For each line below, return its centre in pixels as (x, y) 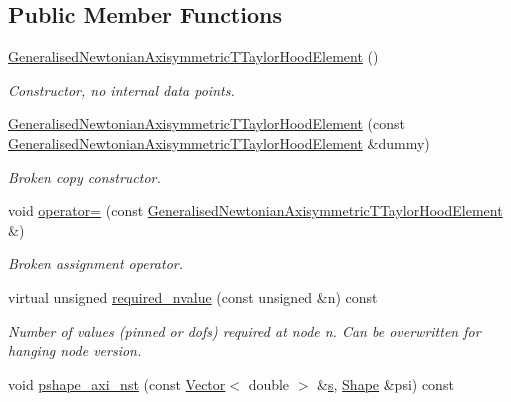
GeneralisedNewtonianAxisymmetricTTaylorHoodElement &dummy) (219, 142)
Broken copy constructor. (84, 176)
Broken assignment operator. (95, 263)
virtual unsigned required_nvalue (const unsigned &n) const (193, 296)
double (269, 383)
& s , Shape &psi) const (385, 383)
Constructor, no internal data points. (121, 89)
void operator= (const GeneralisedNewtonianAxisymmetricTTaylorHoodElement (255, 210)
